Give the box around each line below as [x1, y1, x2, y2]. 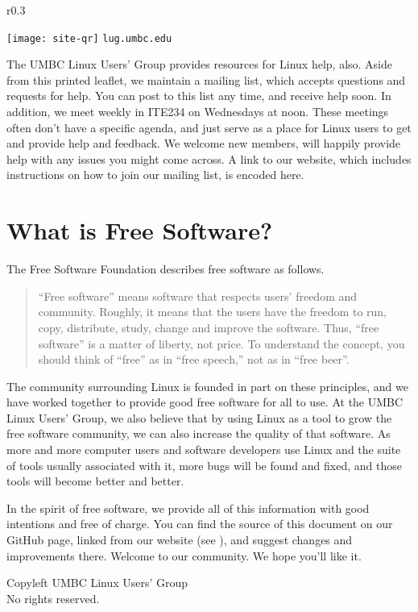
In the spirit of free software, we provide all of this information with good [6, 499, 370, 516]
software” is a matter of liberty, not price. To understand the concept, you [38, 335, 405, 352]
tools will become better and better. [6, 473, 184, 489]
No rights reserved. [6, 589, 100, 606]
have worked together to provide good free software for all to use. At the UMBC [6, 393, 404, 410]
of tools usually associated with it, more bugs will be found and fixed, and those [6, 456, 402, 473]
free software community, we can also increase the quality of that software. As [6, 425, 391, 442]
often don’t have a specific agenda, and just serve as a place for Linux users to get [6, 119, 412, 135]
